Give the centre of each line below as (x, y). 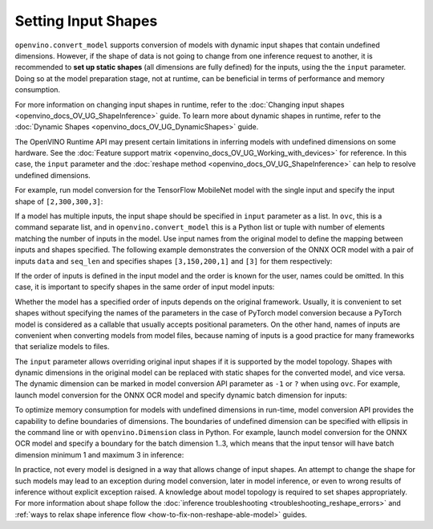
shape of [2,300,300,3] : (59, 201)
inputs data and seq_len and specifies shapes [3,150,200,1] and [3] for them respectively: (174, 261)
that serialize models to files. (62, 347)
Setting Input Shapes (86, 21)
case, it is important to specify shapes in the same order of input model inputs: (145, 287)
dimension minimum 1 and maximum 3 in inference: (99, 454)
